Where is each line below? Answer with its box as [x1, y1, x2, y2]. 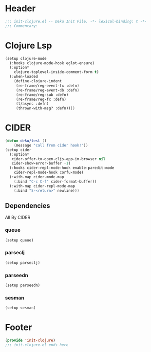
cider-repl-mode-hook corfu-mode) [14, 170, 84, 175]
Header [5, 3, 36, 14]
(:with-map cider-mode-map [9, 175, 64, 180]
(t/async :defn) [16, 101, 49, 106]
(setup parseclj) [5, 260, 40, 265]
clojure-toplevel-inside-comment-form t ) [14, 70, 99, 74]
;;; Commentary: [5, 23, 38, 28]
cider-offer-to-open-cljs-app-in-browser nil [11, 156, 106, 161]
